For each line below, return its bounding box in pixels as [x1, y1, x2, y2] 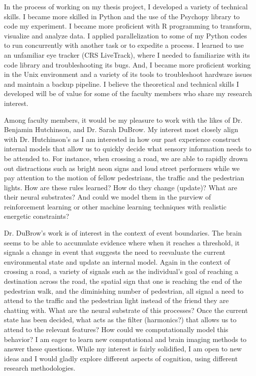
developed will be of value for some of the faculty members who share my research [4, 88, 252, 99]
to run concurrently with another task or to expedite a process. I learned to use [4, 40, 244, 50]
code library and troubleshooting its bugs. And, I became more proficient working [4, 59, 251, 69]
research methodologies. [4, 363, 75, 373]
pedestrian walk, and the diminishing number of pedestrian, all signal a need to [4, 285, 244, 296]
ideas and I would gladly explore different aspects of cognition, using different [4, 353, 238, 363]
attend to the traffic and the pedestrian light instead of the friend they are [4, 295, 229, 306]
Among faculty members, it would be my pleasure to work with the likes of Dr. [4, 114, 243, 125]
